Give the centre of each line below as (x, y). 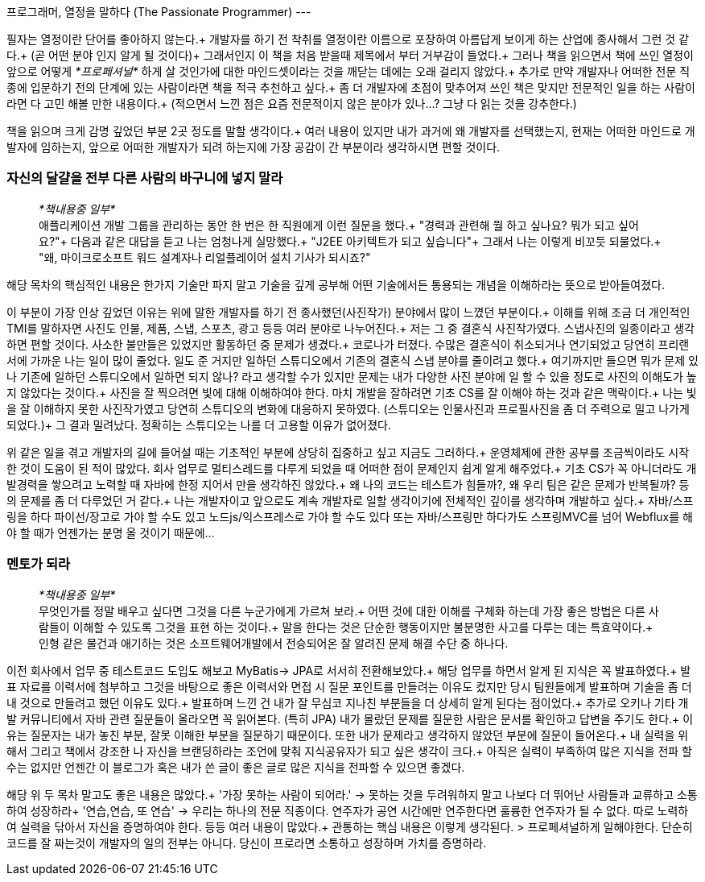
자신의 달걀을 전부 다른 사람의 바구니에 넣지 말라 (145, 178)
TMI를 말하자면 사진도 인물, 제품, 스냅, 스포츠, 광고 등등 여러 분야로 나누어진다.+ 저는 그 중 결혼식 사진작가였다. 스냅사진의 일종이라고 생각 (350, 328)
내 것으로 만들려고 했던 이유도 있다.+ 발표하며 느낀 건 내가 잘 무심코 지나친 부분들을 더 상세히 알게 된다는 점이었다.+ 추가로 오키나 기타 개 (348, 702)
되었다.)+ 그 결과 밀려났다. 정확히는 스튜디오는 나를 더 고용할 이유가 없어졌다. (199, 424)
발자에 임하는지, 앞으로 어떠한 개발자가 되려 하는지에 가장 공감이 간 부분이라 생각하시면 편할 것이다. (254, 147)
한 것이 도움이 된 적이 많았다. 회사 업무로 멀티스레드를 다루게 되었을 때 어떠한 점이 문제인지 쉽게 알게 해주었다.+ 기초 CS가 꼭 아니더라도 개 (352, 468)
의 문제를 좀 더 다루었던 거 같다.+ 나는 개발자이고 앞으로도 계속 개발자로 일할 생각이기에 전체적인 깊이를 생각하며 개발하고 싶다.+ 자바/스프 (350, 500)
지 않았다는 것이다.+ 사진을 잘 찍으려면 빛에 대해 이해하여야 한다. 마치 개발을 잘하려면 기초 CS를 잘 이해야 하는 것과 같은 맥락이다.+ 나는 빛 (352, 392)
